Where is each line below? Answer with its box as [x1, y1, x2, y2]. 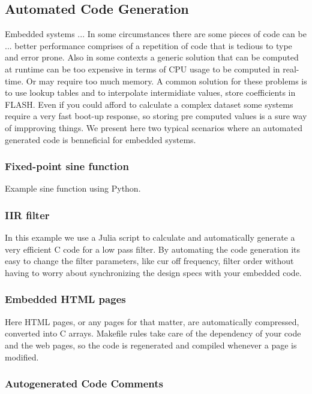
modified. [5, 350, 39, 363]
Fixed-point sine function [5, 159, 129, 174]
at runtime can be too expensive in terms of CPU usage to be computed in [5, 62, 280, 75]
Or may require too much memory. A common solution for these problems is [26, 74, 307, 87]
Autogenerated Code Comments [5, 376, 164, 391]
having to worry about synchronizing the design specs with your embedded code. [5, 266, 302, 278]
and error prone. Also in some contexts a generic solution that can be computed [5, 51, 299, 63]
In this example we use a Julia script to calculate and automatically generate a [5, 231, 295, 244]
